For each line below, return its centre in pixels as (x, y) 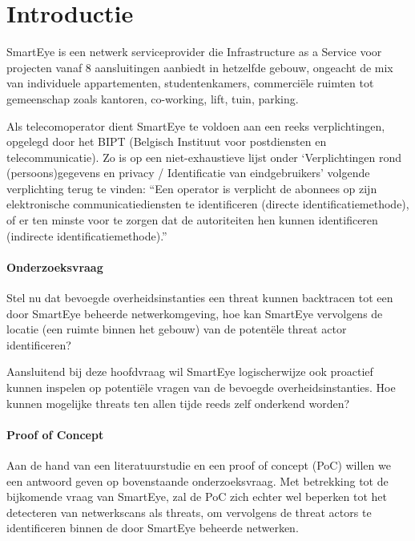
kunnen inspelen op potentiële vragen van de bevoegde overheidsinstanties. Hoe (201, 388)
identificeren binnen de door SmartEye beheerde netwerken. (153, 528)
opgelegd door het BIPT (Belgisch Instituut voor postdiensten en (167, 141)
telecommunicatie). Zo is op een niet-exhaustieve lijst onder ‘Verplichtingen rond (204, 157)
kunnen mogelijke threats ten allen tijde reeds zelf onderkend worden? (178, 403)
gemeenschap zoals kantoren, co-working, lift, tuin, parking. (153, 98)
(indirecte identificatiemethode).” (87, 235)
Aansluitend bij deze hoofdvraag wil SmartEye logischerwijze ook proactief (190, 371)
